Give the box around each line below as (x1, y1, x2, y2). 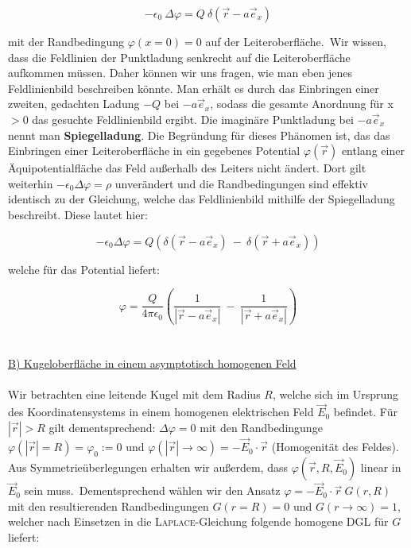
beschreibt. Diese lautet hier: (8, 206, 148, 222)
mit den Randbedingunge (200, 419, 323, 435)
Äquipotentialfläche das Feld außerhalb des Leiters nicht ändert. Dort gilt (8, 160, 366, 176)
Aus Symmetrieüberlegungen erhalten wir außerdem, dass (8, 459, 288, 476)
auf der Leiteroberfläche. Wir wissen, (205, 33, 387, 49)
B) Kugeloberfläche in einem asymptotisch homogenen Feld (8, 355, 297, 372)
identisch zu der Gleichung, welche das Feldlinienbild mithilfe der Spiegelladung (8, 191, 395, 207)
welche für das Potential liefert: (8, 260, 160, 277)
